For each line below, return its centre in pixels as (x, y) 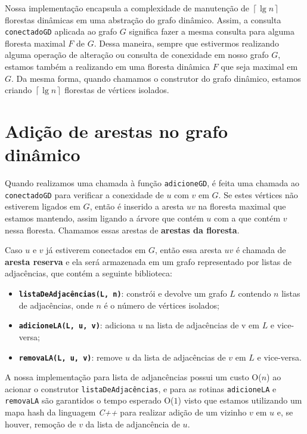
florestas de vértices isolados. (117, 90)
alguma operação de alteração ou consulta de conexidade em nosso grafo (137, 55)
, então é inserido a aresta (137, 206)
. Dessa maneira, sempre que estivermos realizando (186, 43)
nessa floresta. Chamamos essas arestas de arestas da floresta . (122, 230)
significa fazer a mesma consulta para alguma (212, 31)
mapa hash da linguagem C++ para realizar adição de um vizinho (126, 412)
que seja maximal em (259, 67)
